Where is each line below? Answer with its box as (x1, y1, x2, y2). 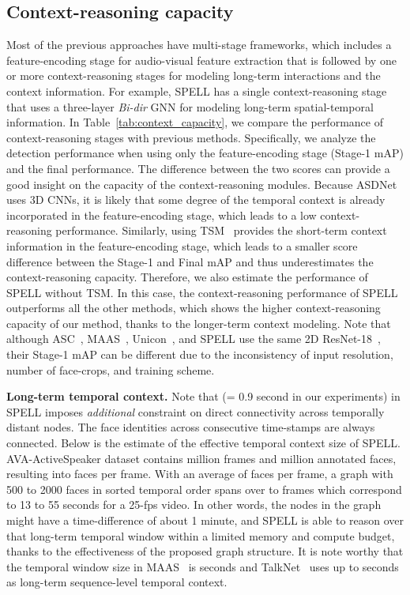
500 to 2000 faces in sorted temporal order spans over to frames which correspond (6, 480, 402, 497)
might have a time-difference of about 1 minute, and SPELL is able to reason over (6, 512, 404, 529)
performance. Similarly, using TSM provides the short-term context (55, 222, 387, 239)
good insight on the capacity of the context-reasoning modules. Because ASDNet (6, 175, 397, 192)
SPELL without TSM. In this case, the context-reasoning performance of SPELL (6, 284, 398, 300)
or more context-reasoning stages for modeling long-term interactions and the (6, 67, 381, 84)
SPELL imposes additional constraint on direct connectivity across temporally (6, 403, 385, 420)
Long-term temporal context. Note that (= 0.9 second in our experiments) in (6, 388, 401, 405)
